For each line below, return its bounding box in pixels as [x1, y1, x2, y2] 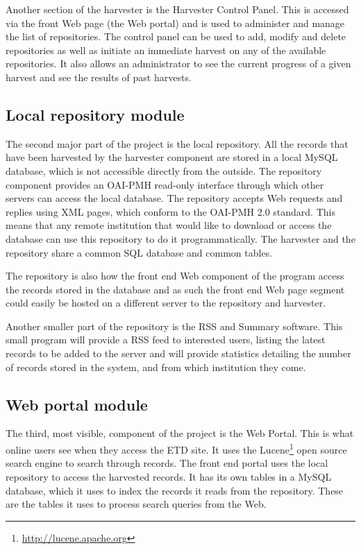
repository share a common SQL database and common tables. [6, 245, 273, 259]
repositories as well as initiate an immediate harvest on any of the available [6, 42, 326, 57]
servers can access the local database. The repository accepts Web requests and [6, 191, 343, 205]
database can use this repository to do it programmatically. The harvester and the [6, 231, 355, 246]
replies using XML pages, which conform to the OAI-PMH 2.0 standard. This [6, 204, 335, 218]
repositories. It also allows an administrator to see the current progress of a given [6, 56, 351, 71]
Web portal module [6, 393, 148, 415]
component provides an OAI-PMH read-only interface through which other [6, 177, 324, 191]
